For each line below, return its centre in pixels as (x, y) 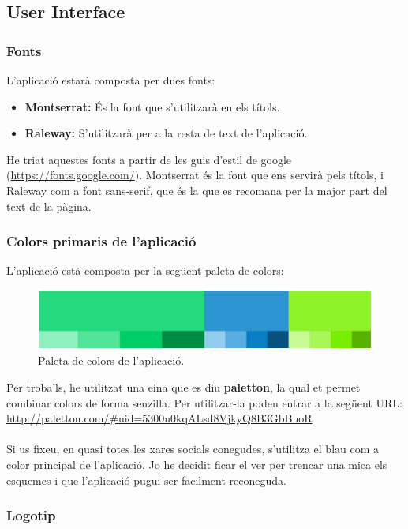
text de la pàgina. (49, 206)
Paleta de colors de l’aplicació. (111, 360)
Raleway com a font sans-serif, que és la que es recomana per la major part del (197, 190)
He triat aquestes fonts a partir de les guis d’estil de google (149, 159)
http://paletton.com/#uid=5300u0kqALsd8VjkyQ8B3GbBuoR (159, 418)
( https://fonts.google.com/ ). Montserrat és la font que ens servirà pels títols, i (195, 175)
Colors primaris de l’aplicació (101, 241)
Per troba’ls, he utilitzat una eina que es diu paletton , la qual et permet (183, 387)
